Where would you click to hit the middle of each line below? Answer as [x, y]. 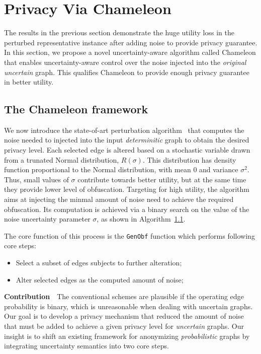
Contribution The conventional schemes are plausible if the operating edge [124, 296]
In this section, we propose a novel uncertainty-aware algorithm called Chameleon [130, 52]
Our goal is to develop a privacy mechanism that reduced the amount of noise [124, 316]
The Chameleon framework [76, 109]
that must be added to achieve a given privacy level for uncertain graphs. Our [124, 326]
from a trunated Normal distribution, [62, 159]
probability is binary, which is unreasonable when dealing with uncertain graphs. [128, 306]
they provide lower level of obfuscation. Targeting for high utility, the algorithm [127, 189]
